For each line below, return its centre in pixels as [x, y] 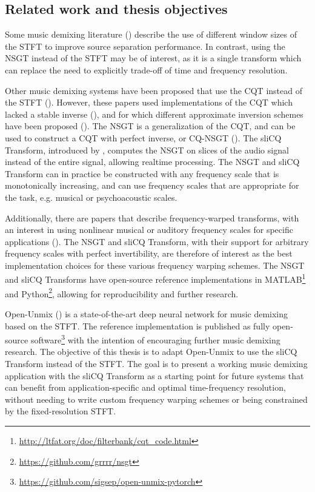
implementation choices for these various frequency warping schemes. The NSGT [155, 265]
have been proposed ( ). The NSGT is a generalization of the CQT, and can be [150, 126]
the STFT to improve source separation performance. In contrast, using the [145, 46]
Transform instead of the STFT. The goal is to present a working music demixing [156, 364]
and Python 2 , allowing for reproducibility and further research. [122, 292]
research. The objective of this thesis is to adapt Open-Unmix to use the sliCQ [151, 352]
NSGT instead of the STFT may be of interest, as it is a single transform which [153, 58]
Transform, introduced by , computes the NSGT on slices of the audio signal [147, 150]
